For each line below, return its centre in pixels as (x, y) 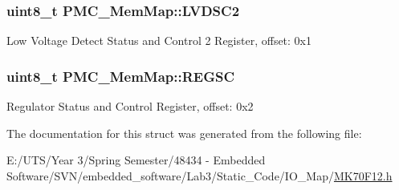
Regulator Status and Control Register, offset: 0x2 (130, 106)
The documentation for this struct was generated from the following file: (184, 133)
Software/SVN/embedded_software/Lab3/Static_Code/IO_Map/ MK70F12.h (199, 175)
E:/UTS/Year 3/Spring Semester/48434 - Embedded (136, 160)
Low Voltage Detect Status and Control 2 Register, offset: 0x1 (159, 40)
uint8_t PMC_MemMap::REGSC (121, 76)
